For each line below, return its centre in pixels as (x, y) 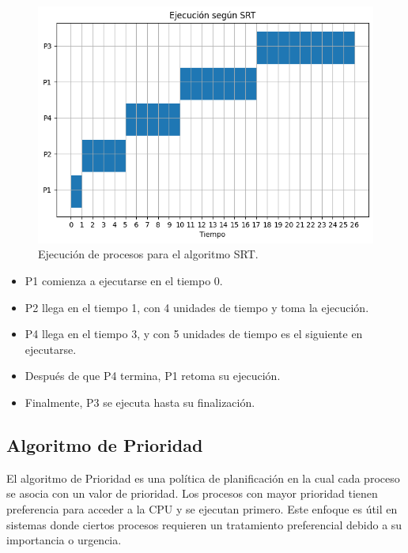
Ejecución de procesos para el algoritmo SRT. (148, 254)
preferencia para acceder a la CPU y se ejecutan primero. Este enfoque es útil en (202, 508)
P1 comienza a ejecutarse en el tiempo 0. (124, 281)
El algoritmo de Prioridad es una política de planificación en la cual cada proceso (203, 478)
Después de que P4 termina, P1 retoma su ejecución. (153, 376)
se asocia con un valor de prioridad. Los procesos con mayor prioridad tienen (192, 493)
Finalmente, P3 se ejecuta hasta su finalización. (140, 402)
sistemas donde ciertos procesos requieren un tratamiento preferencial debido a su (204, 524)
